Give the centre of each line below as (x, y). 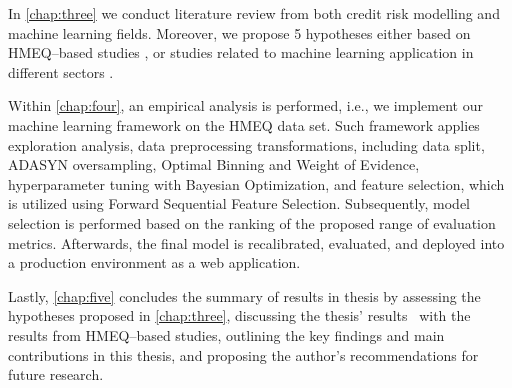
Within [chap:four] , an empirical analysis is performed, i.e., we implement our (245, 105)
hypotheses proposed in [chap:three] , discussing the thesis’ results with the (239, 315)
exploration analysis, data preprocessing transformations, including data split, (246, 144)
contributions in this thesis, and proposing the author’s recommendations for (243, 354)
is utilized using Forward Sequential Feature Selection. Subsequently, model (239, 203)
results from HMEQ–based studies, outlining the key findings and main (226, 334)
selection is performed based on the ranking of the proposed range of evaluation (252, 222)
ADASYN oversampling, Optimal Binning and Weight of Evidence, (214, 164)
